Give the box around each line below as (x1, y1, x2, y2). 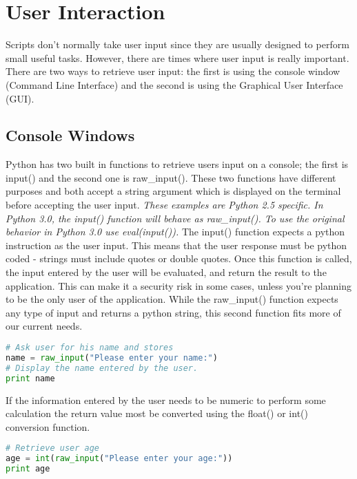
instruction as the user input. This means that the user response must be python (6, 237, 347, 252)
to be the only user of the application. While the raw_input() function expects (6, 292, 338, 306)
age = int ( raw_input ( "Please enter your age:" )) (6, 454, 233, 464)
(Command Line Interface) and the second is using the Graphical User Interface (6, 77, 343, 92)
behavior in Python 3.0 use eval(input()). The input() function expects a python (6, 224, 345, 239)
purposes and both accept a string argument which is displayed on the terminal (6, 184, 341, 198)
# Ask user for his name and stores (6, 343, 174, 353)
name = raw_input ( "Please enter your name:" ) (6, 352, 218, 363)
